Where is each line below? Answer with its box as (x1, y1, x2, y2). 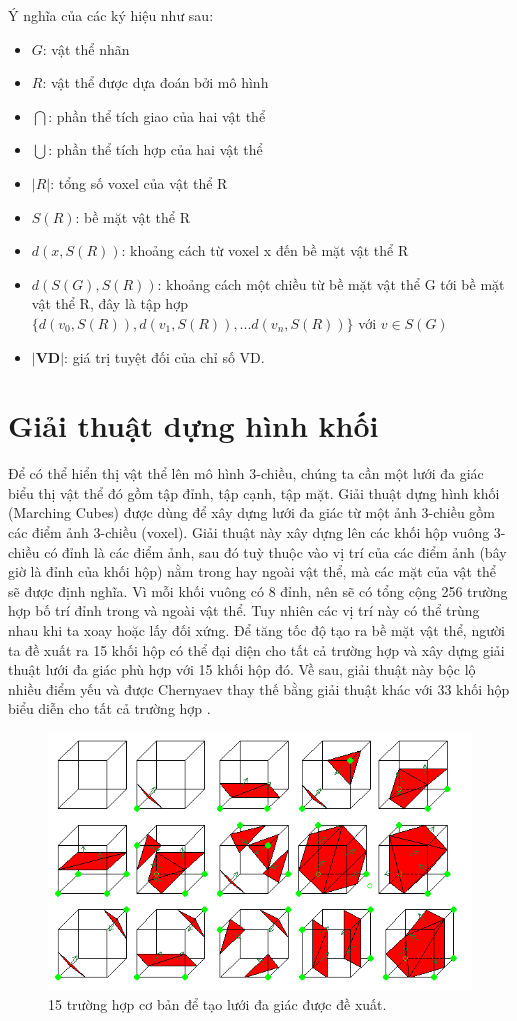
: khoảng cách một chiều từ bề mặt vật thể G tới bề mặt (157, 273, 505, 294)
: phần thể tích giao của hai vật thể (48, 105, 266, 126)
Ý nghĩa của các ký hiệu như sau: (8, 5, 214, 25)
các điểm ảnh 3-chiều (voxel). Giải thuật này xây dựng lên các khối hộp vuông (8, 522, 490, 543)
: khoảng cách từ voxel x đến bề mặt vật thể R (121, 240, 409, 261)
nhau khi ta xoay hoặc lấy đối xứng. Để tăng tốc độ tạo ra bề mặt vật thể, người (8, 620, 505, 640)
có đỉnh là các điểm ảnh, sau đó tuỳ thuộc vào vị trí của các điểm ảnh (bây (44, 541, 507, 562)
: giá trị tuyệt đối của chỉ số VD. (64, 346, 265, 367)
